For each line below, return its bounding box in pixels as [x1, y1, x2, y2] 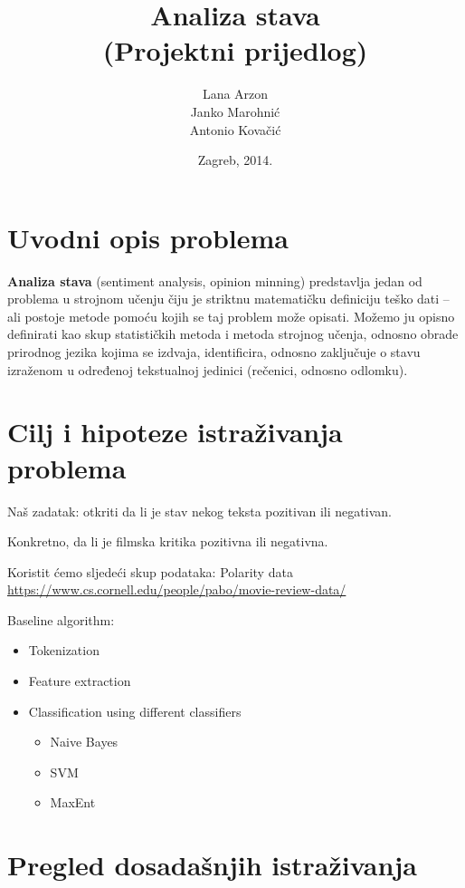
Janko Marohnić [190, 101, 280, 121]
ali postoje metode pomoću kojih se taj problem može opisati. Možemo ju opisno [7, 306, 455, 325]
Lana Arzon [202, 84, 269, 103]
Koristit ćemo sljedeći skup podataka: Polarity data [7, 562, 293, 581]
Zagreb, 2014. [197, 150, 273, 169]
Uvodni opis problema [7, 218, 289, 256]
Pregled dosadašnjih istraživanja [7, 846, 417, 883]
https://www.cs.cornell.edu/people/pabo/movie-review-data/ [7, 580, 346, 599]
